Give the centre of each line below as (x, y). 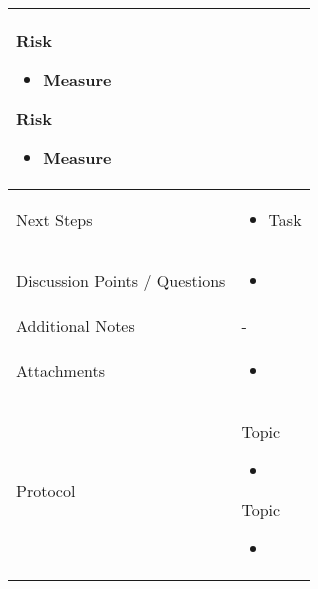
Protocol (46, 490)
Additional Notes (75, 325)
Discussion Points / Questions (121, 280)
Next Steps (54, 219)
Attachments (60, 370)
